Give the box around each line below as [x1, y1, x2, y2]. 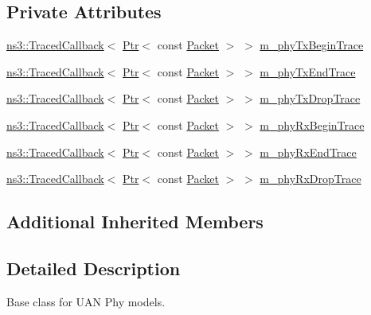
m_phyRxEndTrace [260, 143, 357, 160]
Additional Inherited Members [6, 209, 264, 234]
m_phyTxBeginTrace [260, 37, 364, 53]
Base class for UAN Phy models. [6, 293, 166, 309]
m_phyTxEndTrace [260, 63, 356, 80]
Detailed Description [6, 255, 181, 280]
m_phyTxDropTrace [260, 90, 361, 107]
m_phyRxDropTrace [260, 170, 361, 187]
